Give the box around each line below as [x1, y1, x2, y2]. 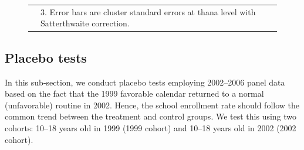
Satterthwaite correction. [40, 17, 130, 29]
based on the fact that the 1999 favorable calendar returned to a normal [5, 87, 264, 100]
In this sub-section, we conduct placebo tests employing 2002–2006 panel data [5, 76, 285, 88]
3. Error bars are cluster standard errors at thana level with [40, 5, 256, 18]
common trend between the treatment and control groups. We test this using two [5, 110, 297, 122]
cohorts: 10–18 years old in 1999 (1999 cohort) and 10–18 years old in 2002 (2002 [5, 122, 296, 134]
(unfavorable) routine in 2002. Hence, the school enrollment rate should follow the [5, 98, 299, 111]
